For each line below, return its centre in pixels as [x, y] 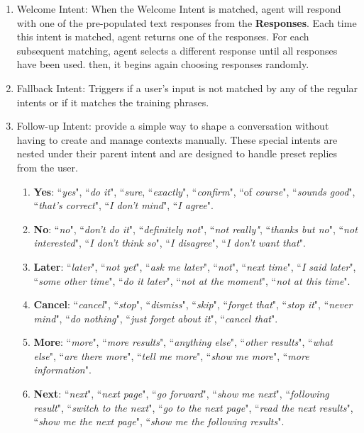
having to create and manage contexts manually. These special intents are [177, 139]
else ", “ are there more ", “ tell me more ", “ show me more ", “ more [171, 355]
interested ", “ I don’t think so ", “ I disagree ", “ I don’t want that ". [170, 243]
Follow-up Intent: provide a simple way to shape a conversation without [173, 126]
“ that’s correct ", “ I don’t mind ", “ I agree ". [123, 205]
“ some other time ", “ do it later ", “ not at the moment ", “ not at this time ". [192, 280]
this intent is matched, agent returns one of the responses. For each [163, 36]
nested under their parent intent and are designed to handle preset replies [177, 153]
